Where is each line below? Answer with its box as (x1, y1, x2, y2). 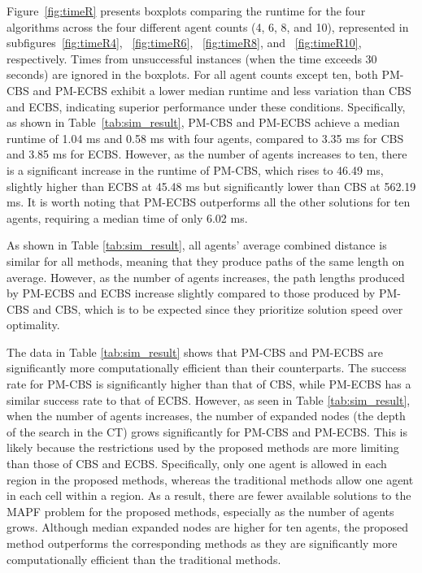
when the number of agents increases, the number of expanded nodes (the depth (7, 407, 406, 424)
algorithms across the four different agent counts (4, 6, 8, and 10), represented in (7, 18, 409, 35)
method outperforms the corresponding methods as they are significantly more (7, 535, 398, 551)
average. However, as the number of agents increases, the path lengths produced (7, 268, 405, 285)
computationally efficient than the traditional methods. (7, 550, 281, 567)
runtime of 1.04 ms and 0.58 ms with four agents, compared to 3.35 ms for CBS (7, 129, 404, 146)
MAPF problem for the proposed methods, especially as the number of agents (7, 502, 394, 519)
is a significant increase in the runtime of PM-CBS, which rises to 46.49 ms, (7, 161, 384, 178)
